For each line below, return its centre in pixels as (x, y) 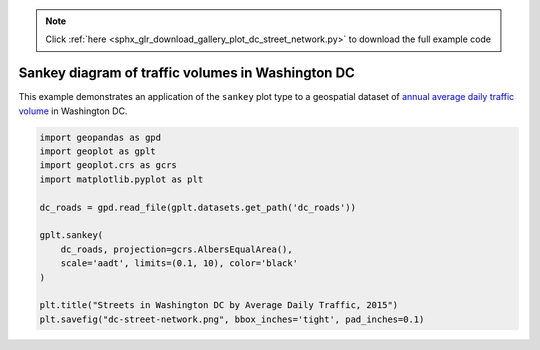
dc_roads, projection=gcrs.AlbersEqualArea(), (177, 249)
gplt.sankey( (71, 235)
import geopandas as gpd (100, 137)
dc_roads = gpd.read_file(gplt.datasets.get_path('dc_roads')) (198, 207)
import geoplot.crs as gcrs (108, 165)
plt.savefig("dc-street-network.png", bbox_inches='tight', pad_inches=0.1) (232, 319)
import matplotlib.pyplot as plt (121, 179)
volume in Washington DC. (73, 111)
